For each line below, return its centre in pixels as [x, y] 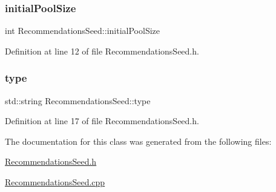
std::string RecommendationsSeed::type [78, 100]
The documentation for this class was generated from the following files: [138, 141]
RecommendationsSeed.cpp [55, 182]
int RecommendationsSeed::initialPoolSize [82, 31]
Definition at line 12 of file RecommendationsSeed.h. [102, 51]
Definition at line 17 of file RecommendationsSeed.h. [102, 121]
